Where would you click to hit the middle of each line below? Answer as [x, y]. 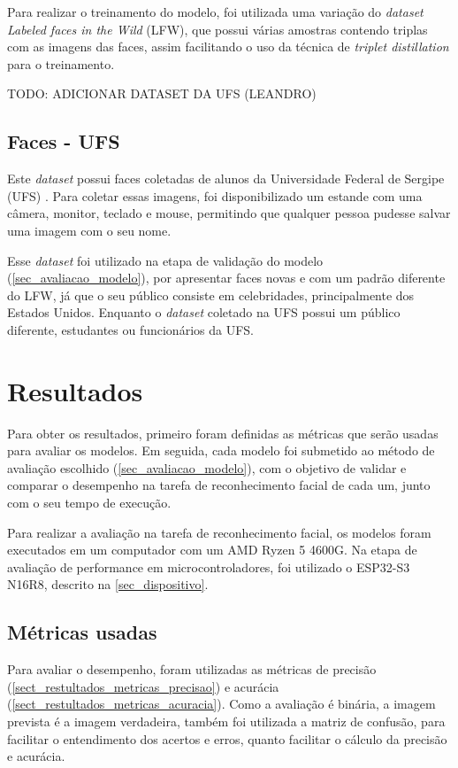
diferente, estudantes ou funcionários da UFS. [130, 329]
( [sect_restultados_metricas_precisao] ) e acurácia [143, 686]
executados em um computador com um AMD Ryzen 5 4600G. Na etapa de [212, 550]
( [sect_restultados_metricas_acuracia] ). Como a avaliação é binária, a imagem [221, 704]
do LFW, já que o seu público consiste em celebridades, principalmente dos [211, 295]
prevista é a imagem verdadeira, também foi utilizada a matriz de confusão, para [226, 721]
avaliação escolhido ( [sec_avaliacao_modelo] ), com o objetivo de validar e [207, 467]
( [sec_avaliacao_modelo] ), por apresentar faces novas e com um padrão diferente [226, 278]
